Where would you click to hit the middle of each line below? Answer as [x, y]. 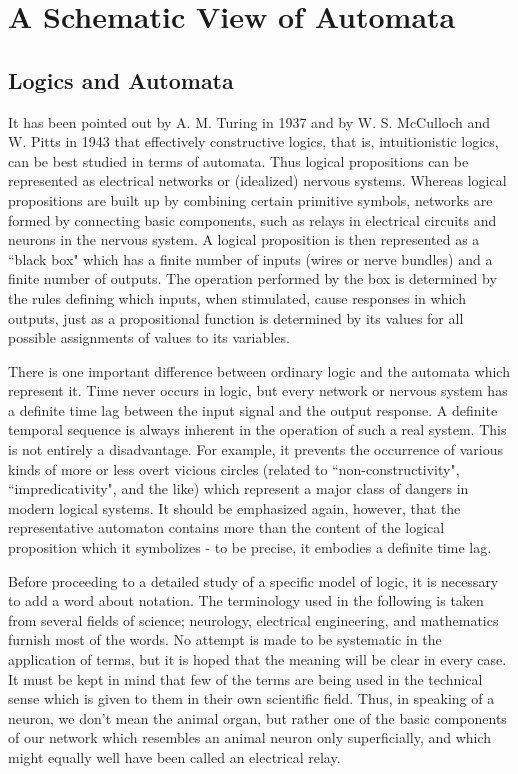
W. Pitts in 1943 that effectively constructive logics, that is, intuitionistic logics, [253, 141]
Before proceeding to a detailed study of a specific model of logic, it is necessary [253, 580]
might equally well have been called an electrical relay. [174, 756]
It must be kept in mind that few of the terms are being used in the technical [245, 678]
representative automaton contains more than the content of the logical [226, 527]
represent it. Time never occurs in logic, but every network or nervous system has [258, 390]
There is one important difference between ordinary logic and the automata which [259, 370]
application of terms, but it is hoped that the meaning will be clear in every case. [257, 659]
